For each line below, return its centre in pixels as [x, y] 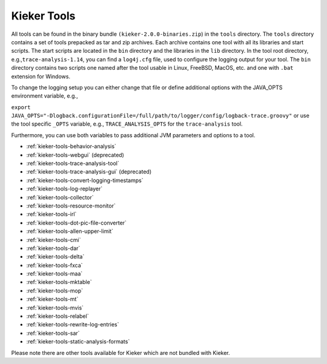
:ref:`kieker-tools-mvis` [55, 308]
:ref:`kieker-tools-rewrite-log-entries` [73, 325]
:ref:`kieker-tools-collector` [60, 197]
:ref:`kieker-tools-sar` [53, 333]
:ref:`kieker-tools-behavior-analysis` [71, 146]
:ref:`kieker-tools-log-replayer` [64, 189]
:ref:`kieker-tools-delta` [55, 257]
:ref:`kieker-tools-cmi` [54, 240]
